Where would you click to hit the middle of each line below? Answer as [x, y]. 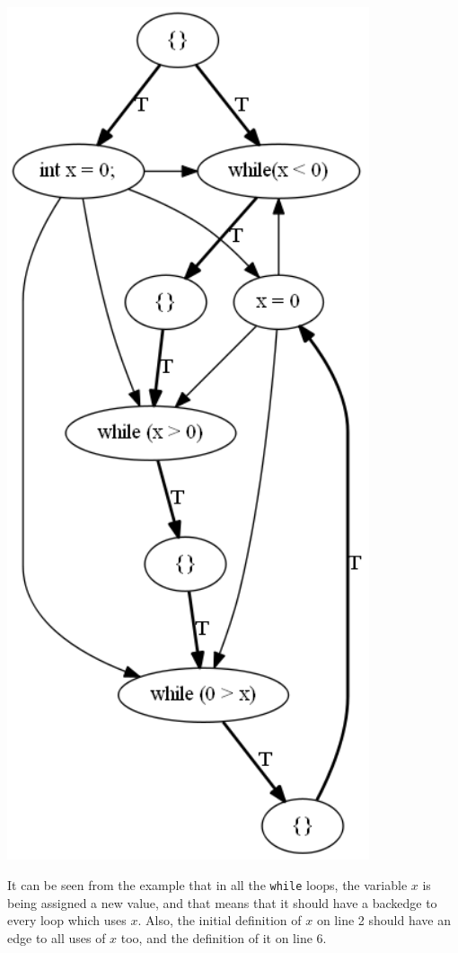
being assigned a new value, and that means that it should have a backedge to [222, 902]
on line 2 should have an [383, 920]
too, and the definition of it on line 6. [224, 937]
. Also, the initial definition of [220, 920]
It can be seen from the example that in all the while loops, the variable [207, 884]
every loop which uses [67, 920]
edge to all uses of [57, 937]
